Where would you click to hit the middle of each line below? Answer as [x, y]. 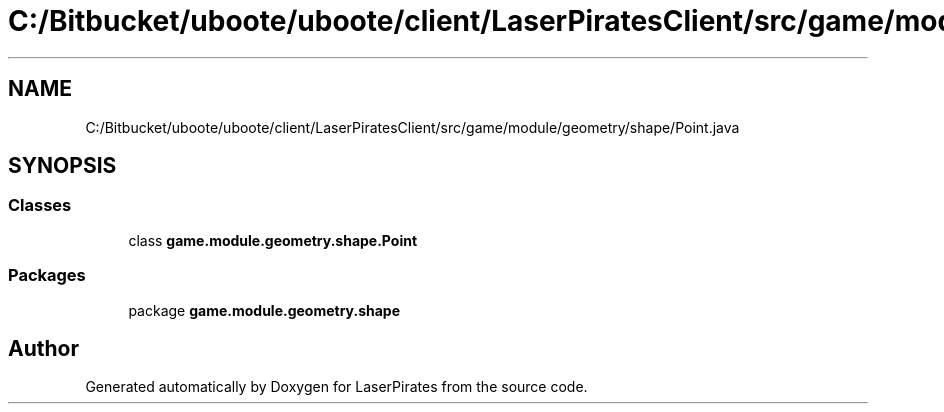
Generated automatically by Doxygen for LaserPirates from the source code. [336, 387]
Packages [47, 275]
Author [43, 348]
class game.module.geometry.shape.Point [273, 240]
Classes [40, 205]
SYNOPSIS [62, 166]
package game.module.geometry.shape [264, 310]
